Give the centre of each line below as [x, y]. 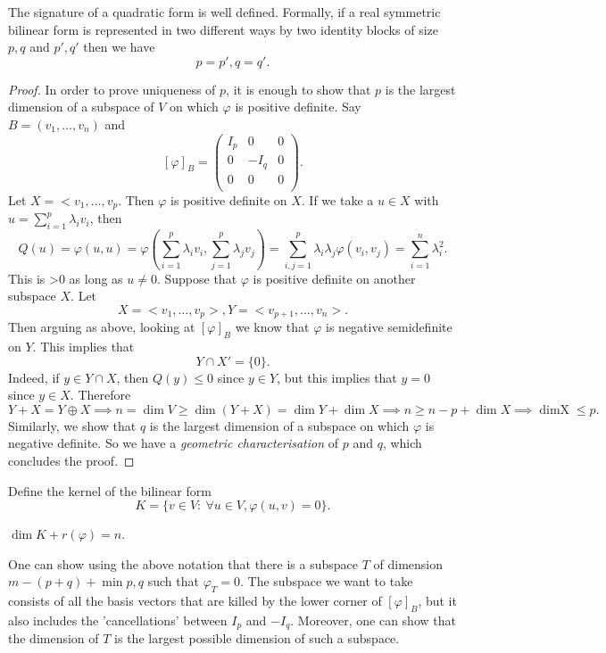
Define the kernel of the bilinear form [110, 490]
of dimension [408, 563]
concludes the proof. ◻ [71, 461]
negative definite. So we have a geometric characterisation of [174, 443]
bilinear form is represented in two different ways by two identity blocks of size [223, 29]
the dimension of [54, 638]
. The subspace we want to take [326, 581]
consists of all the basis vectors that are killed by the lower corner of [195, 601]
